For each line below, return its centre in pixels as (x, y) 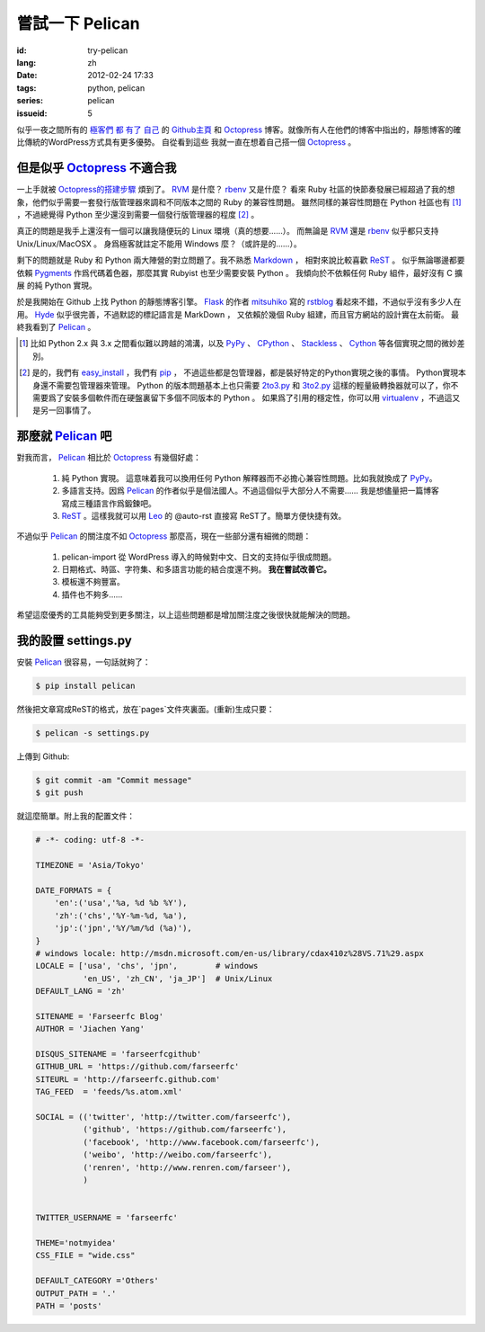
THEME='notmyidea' (76, 1243)
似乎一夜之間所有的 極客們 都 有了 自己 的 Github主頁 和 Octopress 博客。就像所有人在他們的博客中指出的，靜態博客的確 (239, 130)
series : (30, 101)
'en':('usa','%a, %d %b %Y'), (121, 903)
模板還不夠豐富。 (93, 582)
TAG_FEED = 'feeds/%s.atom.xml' (109, 1092)
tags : (26, 88)
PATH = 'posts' (69, 1305)
